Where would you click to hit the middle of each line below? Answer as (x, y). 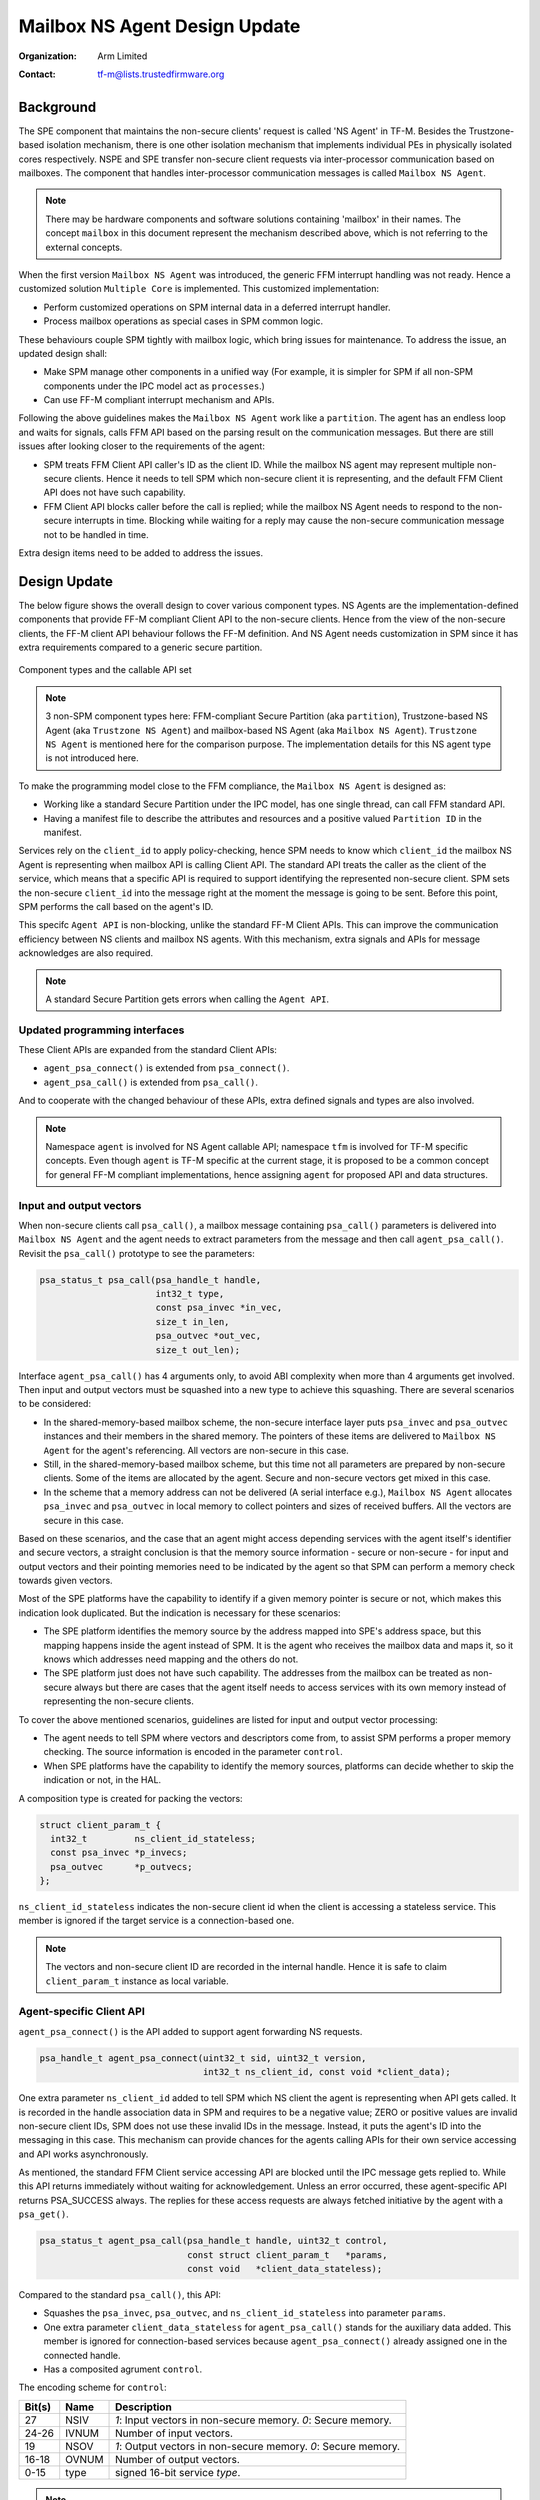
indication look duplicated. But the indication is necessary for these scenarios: (179, 1612)
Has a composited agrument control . (123, 2369)
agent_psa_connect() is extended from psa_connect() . (166, 1068)
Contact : (37, 74)
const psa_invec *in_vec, (219, 1308)
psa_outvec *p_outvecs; (122, 1866)
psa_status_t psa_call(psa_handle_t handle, (150, 1279)
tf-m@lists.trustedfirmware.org (161, 74)
